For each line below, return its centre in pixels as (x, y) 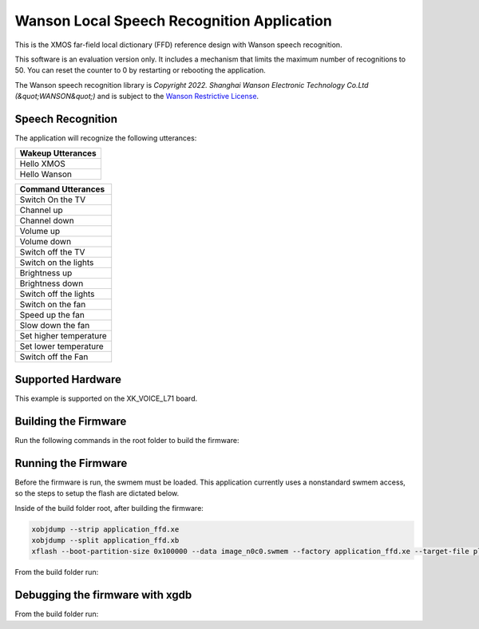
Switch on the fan (53, 305)
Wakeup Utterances (58, 153)
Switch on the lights (57, 263)
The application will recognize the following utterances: (106, 138)
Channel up (41, 210)
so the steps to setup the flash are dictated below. (97, 493)
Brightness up (46, 273)
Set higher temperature (63, 336)
